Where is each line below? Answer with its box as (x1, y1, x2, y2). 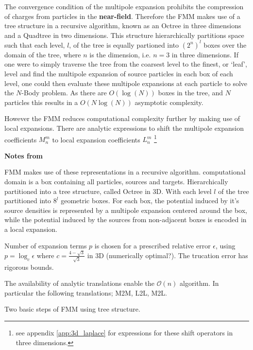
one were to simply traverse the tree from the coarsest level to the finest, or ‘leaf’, (4, 59, 247, 69)
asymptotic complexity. (135, 97, 203, 107)
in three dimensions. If (171, 49, 238, 59)
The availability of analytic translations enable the (4, 278, 154, 288)
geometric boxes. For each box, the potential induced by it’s (61, 195, 239, 206)
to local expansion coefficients (52, 134, 140, 144)
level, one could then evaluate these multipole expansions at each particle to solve (4, 78, 248, 88)
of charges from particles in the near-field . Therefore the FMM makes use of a (4, 11, 240, 21)
